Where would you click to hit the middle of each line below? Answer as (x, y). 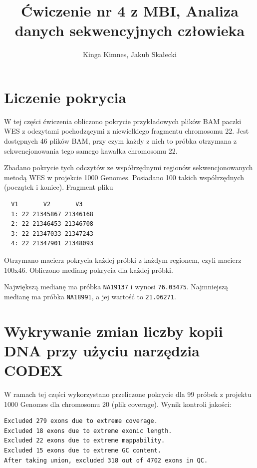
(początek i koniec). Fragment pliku (59, 187)
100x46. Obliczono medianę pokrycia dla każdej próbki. (89, 270)
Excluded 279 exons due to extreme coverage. (81, 421)
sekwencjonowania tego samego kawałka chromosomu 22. (91, 150)
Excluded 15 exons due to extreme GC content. (83, 450)
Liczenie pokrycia (65, 97)
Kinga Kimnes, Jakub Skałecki (130, 54)
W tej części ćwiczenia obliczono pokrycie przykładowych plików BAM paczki (123, 121)
